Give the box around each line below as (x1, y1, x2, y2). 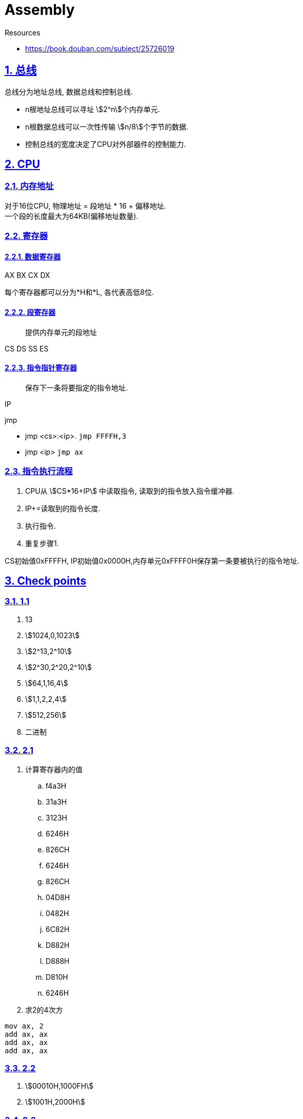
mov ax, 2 (5, 1021, 44, 1030)
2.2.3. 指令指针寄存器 (5, 363, 77, 372)
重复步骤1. (25, 538, 59, 548)
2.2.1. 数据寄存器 (5, 252, 61, 261)
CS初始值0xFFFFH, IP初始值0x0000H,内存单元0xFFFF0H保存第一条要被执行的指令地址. (5, 556, 299, 565)
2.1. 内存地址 (5, 181, 54, 192)
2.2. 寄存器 (5, 231, 48, 241)
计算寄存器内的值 (25, 764, 83, 774)
